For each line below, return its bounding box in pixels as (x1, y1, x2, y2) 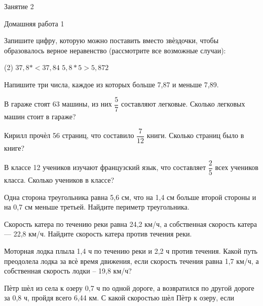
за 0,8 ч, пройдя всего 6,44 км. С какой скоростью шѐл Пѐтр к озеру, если (4, 292, 235, 303)
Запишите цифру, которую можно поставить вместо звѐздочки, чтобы (4, 35, 219, 46)
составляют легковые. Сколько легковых (121, 98, 245, 109)
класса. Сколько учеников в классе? (4, 174, 115, 185)
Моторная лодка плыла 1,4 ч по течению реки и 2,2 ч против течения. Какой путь (4, 245, 257, 256)
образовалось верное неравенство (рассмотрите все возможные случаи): (4, 45, 226, 55)
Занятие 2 (4, 1, 34, 11)
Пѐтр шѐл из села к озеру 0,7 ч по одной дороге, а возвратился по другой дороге (4, 282, 254, 293)
